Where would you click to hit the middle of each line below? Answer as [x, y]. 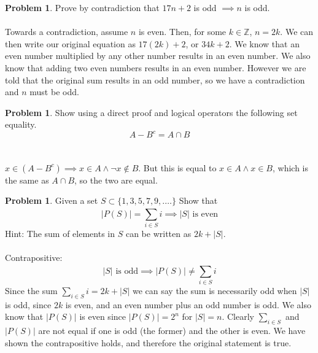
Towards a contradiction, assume [67, 32]
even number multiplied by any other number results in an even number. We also [158, 56]
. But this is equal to [177, 167]
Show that [198, 200]
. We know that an [264, 43]
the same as [27, 180]
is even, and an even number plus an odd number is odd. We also [188, 304]
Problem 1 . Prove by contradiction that [82, 7]
